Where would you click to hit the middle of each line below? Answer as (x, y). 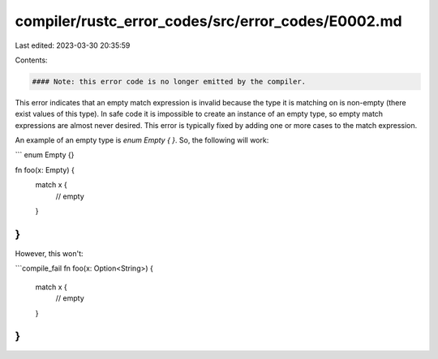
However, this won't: (49, 253)
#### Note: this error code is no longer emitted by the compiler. (169, 81)
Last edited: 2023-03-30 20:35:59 (73, 45)
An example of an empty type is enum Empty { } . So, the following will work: (142, 140)
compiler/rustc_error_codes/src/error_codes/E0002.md (208, 21)
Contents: (31, 60)
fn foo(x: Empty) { (45, 169)
